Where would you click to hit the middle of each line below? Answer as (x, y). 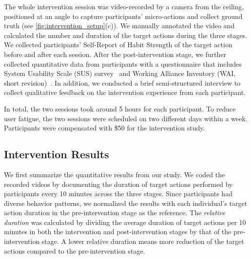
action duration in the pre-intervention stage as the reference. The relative (115, 213)
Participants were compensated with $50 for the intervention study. (105, 128)
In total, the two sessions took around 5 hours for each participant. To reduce (120, 108)
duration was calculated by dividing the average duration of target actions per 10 (125, 222)
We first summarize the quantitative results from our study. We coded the (115, 174)
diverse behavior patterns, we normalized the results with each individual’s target (126, 203)
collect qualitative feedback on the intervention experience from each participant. (125, 92)
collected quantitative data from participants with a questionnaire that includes (123, 64)
